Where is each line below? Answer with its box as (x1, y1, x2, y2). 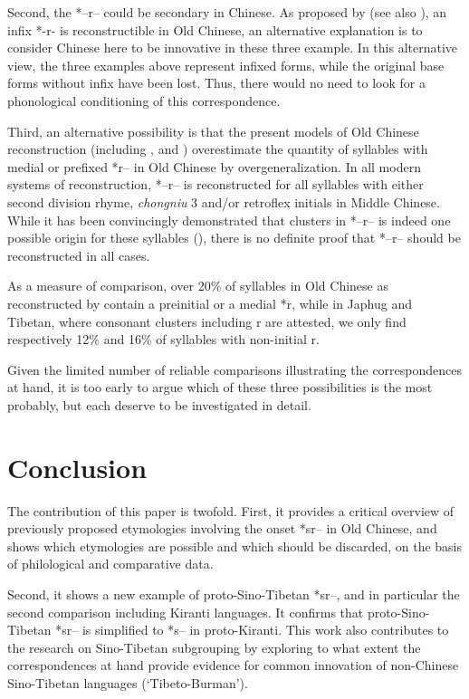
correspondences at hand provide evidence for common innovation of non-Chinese (7, 656, 459, 675)
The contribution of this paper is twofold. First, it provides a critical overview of (7, 501, 455, 520)
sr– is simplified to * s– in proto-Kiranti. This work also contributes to (62, 620, 449, 639)
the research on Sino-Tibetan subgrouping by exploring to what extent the (7, 637, 421, 656)
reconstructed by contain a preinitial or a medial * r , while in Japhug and (7, 293, 412, 312)
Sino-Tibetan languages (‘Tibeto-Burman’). (7, 673, 248, 692)
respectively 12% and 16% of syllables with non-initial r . (7, 330, 320, 349)
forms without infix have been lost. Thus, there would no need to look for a (7, 73, 426, 92)
